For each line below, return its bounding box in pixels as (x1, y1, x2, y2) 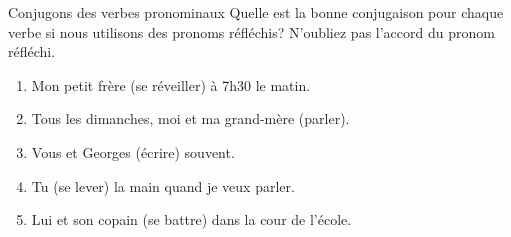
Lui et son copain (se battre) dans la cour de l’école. (31, 209, 352, 230)
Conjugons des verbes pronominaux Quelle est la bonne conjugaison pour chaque (8, 2, 504, 22)
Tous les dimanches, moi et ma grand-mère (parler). (31, 108, 350, 129)
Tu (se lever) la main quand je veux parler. (31, 175, 295, 196)
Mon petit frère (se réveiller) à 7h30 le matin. (31, 74, 311, 95)
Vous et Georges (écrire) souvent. (31, 141, 235, 162)
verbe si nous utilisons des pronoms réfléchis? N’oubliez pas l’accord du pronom (8, 21, 495, 42)
